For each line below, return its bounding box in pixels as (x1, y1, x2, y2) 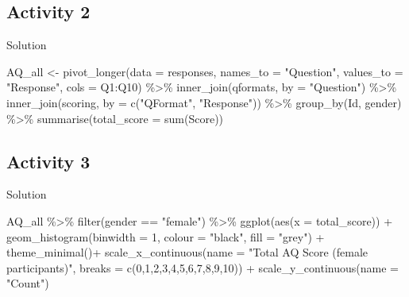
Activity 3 (6, 148, 91, 173)
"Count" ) (6, 275, 49, 291)
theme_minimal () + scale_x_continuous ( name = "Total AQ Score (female (6, 244, 368, 260)
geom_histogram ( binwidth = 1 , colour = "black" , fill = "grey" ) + (6, 228, 325, 245)
